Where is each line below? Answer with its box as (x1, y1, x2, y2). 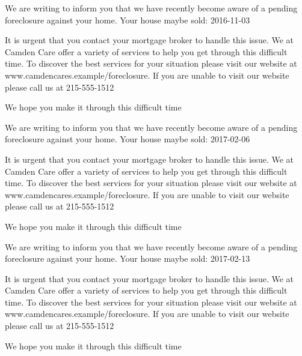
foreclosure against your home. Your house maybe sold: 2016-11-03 (5, 13, 250, 26)
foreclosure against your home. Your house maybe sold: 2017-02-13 (5, 252, 250, 265)
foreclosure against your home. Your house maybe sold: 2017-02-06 (5, 133, 250, 145)
